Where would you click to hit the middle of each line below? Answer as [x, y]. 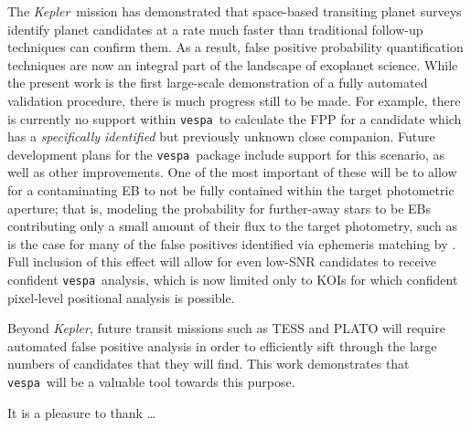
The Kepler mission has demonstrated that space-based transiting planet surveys [235, 11]
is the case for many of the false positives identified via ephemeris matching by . [232, 243]
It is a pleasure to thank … [82, 412]
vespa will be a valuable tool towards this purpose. [151, 382]
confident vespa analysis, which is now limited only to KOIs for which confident [233, 280]
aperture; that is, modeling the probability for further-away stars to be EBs [219, 208]
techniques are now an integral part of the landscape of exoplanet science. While [233, 64]
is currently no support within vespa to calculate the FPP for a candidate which [235, 118]
